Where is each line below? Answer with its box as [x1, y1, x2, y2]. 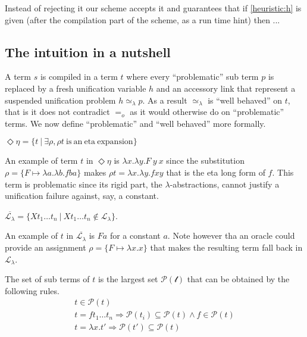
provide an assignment [5, 241, 86, 253]
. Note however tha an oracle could [167, 229, 295, 242]
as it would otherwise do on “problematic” [130, 105, 284, 118]
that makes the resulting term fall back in [150, 241, 303, 253]
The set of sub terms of [5, 273, 90, 285]
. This [272, 166, 294, 178]
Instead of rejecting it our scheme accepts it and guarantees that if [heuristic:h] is [5, 2, 302, 14]
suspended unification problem [5, 93, 116, 106]
